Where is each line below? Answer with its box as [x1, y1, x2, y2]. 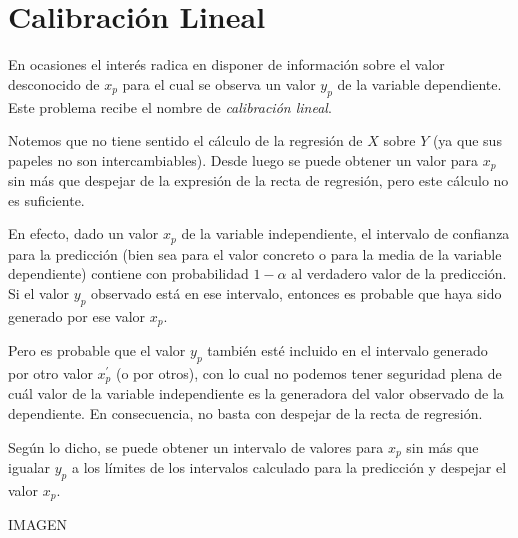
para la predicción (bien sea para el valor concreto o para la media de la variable [8, 243, 502, 264]
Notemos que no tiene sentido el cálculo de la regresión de [8, 130, 363, 151]
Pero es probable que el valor [8, 340, 186, 361]
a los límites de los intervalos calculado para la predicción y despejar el [71, 457, 507, 478]
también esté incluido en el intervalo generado [207, 340, 488, 361]
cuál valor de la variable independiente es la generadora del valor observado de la [8, 383, 504, 404]
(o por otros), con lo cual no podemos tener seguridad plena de [115, 363, 502, 384]
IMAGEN [8, 514, 68, 535]
